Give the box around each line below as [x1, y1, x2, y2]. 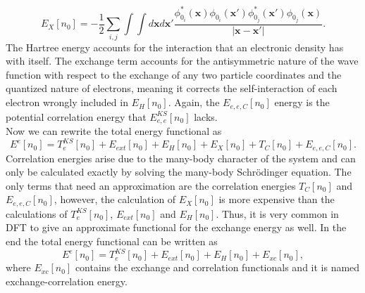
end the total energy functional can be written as [6, 233, 218, 248]
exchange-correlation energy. [6, 273, 128, 288]
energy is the [274, 95, 330, 110]
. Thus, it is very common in [216, 206, 339, 221]
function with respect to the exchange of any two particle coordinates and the [6, 67, 342, 82]
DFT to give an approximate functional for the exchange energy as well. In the [6, 220, 347, 235]
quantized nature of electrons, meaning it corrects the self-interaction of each [6, 81, 338, 96]
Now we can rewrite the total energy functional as [6, 123, 222, 138]
